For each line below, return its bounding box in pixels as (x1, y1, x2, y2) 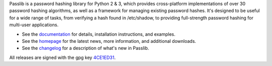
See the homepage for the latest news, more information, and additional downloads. (22, 38, 196, 44)
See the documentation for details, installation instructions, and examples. (22, 31, 176, 37)
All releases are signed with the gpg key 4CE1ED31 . (9, 54, 116, 60)
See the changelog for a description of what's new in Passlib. (22, 45, 150, 51)
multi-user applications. (9, 22, 59, 28)
